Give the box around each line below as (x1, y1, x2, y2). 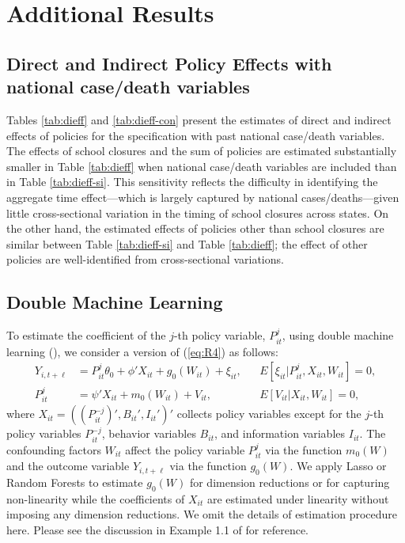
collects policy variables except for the (176, 405, 361, 422)
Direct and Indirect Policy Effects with (6, 51, 332, 75)
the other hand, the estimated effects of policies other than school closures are (6, 220, 384, 237)
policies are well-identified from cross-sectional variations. (6, 251, 284, 268)
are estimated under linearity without (206, 490, 389, 507)
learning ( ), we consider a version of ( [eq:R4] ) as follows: (6, 343, 279, 359)
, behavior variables (101, 425, 196, 442)
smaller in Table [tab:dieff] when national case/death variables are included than (6, 158, 397, 174)
